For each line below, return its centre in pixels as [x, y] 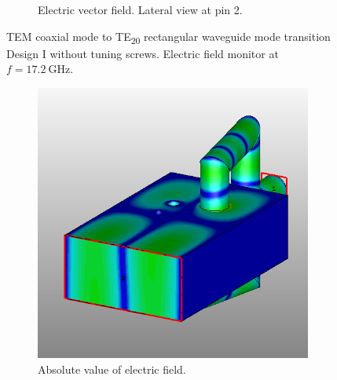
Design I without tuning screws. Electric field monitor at [143, 53]
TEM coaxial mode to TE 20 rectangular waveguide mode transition [168, 37]
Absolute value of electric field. [112, 369]
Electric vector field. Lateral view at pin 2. [140, 9]
